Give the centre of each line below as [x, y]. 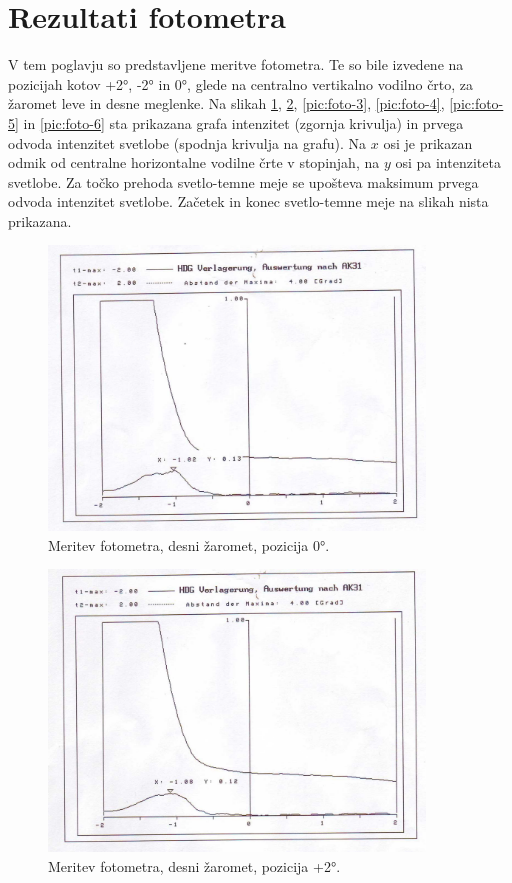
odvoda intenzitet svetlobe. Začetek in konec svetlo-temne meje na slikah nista [248, 201]
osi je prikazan [428, 142]
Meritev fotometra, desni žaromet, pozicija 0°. [189, 544]
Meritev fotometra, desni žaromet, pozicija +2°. [194, 865]
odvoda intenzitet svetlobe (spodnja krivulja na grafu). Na [187, 142]
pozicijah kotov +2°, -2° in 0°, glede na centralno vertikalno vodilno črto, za [241, 83]
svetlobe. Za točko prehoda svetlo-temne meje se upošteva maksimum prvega [243, 181]
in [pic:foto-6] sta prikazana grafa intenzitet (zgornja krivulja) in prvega [243, 122]
